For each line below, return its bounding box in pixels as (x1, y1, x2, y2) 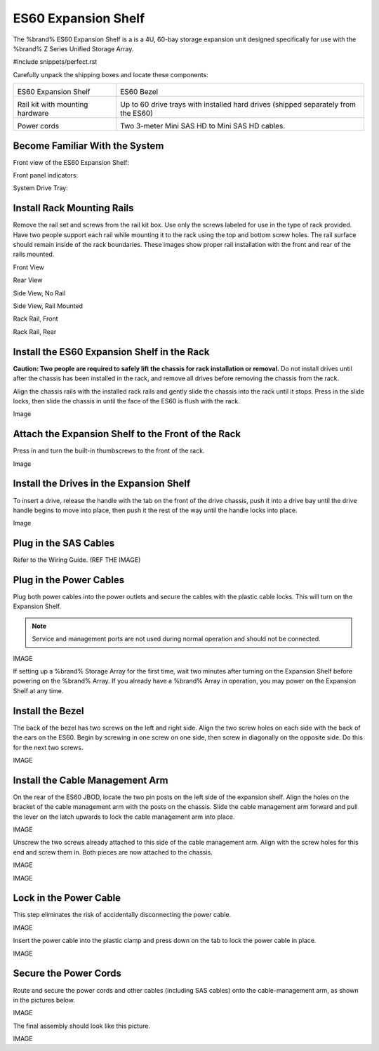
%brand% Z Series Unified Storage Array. (13, 44, 134, 53)
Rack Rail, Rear (13, 327, 57, 336)
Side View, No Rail (13, 288, 66, 297)
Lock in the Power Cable (13, 892, 121, 904)
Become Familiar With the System (13, 140, 164, 152)
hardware (17, 109, 49, 119)
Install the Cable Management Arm (13, 774, 168, 786)
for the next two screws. (13, 743, 84, 751)
